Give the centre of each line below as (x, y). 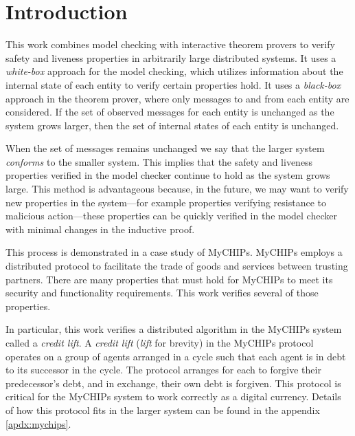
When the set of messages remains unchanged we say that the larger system (165, 148)
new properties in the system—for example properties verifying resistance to (166, 202)
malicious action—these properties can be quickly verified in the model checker (171, 216)
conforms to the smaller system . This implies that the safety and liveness (159, 161)
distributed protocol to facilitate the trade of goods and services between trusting (177, 266)
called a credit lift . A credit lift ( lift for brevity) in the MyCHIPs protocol (160, 342)
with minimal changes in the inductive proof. (100, 229)
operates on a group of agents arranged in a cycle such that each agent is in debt (176, 356)
